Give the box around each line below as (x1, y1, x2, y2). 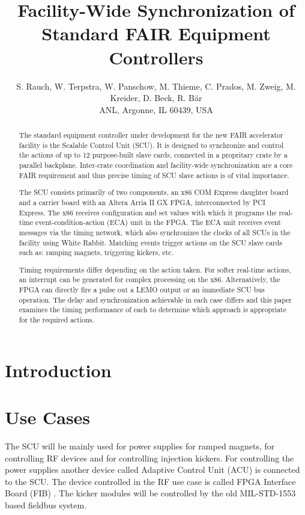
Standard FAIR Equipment (41, 21, 271, 46)
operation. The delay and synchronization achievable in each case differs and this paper (19, 294, 292, 304)
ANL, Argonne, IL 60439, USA (99, 103, 213, 116)
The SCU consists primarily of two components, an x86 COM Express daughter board (19, 187, 289, 197)
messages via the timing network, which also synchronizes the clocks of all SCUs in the (19, 227, 291, 237)
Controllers (109, 45, 204, 69)
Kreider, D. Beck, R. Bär (110, 91, 202, 104)
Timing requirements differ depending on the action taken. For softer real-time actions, (19, 264, 291, 274)
